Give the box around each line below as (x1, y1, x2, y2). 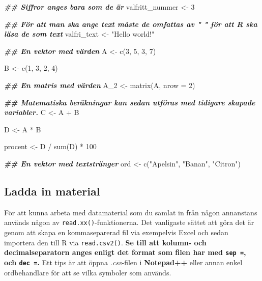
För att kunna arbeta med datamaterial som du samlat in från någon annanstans (4, 207, 257, 217)
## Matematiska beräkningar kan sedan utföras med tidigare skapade (4, 97, 255, 107)
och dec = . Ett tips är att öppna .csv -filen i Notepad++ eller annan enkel (4, 257, 243, 267)
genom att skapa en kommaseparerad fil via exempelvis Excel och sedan (4, 227, 228, 237)
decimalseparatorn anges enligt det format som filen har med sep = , (4, 247, 246, 258)
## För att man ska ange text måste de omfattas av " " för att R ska (4, 18, 257, 29)
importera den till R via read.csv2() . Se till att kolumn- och (4, 237, 207, 247)
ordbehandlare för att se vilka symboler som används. (4, 267, 171, 277)
